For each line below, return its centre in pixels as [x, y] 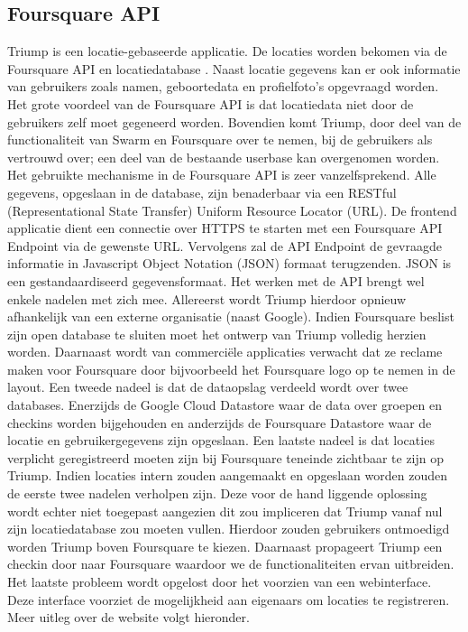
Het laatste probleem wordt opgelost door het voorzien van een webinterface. [220, 582]
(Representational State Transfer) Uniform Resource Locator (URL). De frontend [232, 210]
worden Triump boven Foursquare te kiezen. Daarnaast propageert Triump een [225, 546]
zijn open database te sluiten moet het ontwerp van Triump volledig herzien [217, 334]
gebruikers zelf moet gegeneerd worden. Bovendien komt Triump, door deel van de [234, 121]
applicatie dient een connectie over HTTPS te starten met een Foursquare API [225, 228]
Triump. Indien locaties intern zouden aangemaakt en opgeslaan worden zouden [227, 475]
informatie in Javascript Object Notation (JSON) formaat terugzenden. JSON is [229, 263]
